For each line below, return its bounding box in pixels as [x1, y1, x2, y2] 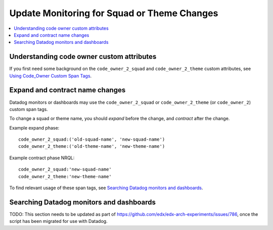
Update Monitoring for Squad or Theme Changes [9, 8, 218, 19]
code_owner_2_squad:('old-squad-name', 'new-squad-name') [18, 137, 165, 142]
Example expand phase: [9, 125, 60, 131]
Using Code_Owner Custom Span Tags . [9, 73, 92, 79]
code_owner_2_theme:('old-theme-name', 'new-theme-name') [18, 144, 165, 149]
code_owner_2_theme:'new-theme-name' [18, 174, 112, 179]
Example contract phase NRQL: [9, 154, 75, 161]
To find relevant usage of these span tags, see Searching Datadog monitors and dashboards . [9, 185, 203, 191]
